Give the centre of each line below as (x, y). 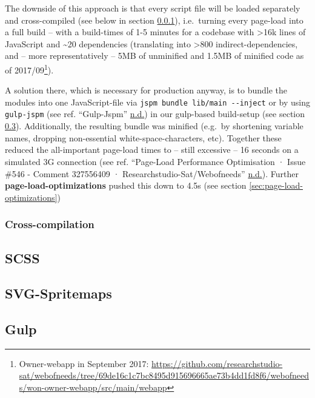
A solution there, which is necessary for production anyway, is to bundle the (146, 90)
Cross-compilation (50, 224)
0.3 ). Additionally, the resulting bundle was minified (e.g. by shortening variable (154, 126)
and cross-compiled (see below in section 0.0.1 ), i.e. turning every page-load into (154, 20)
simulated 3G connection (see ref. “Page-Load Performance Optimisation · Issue (155, 161)
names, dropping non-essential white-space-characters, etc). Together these (143, 137)
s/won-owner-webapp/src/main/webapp (93, 387)
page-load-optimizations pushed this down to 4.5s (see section (126, 185)
